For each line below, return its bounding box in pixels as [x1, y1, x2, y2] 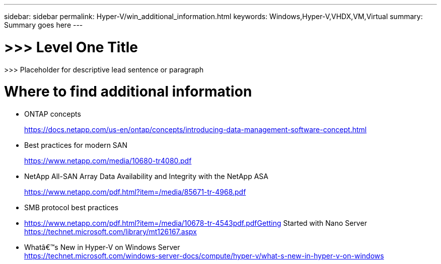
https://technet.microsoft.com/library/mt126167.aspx [24, 227, 197, 236]
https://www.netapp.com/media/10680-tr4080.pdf [24, 156, 192, 165]
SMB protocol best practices [24, 203, 119, 212]
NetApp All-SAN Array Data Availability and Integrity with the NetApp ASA [24, 172, 269, 181]
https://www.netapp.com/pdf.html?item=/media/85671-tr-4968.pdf [24, 188, 246, 196]
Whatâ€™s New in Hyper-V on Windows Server [24, 243, 180, 251]
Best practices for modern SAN [24, 141, 128, 149]
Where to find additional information [4, 83, 252, 101]
